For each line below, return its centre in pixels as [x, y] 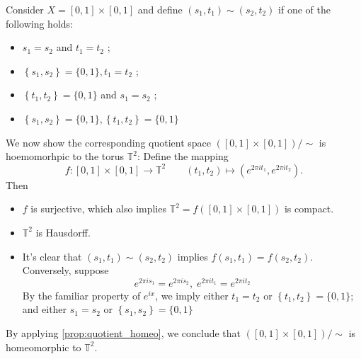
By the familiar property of [81, 295]
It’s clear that [52, 256]
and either [45, 309]
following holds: [39, 23]
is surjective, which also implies [98, 209]
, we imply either [192, 295]
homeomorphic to [44, 347]
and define [160, 9]
